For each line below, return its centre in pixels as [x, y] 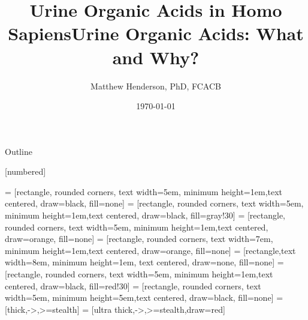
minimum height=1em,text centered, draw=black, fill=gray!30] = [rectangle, [145, 215]
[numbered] [25, 171]
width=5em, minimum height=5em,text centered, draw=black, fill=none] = [144, 297]
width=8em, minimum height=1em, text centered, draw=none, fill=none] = [144, 262]
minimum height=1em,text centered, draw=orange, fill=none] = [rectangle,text [150, 250]
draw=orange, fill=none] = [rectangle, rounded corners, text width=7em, [139, 239]
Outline [19, 151]
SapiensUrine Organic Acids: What [156, 33]
